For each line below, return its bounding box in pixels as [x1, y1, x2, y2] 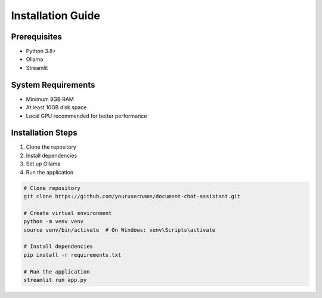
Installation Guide [11, 9, 101, 22]
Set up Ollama [26, 160, 61, 167]
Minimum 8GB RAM [26, 96, 74, 103]
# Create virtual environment [23, 210, 112, 216]
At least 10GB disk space [26, 104, 87, 111]
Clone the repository [26, 143, 77, 150]
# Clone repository [23, 185, 80, 191]
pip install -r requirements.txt [23, 251, 122, 258]
